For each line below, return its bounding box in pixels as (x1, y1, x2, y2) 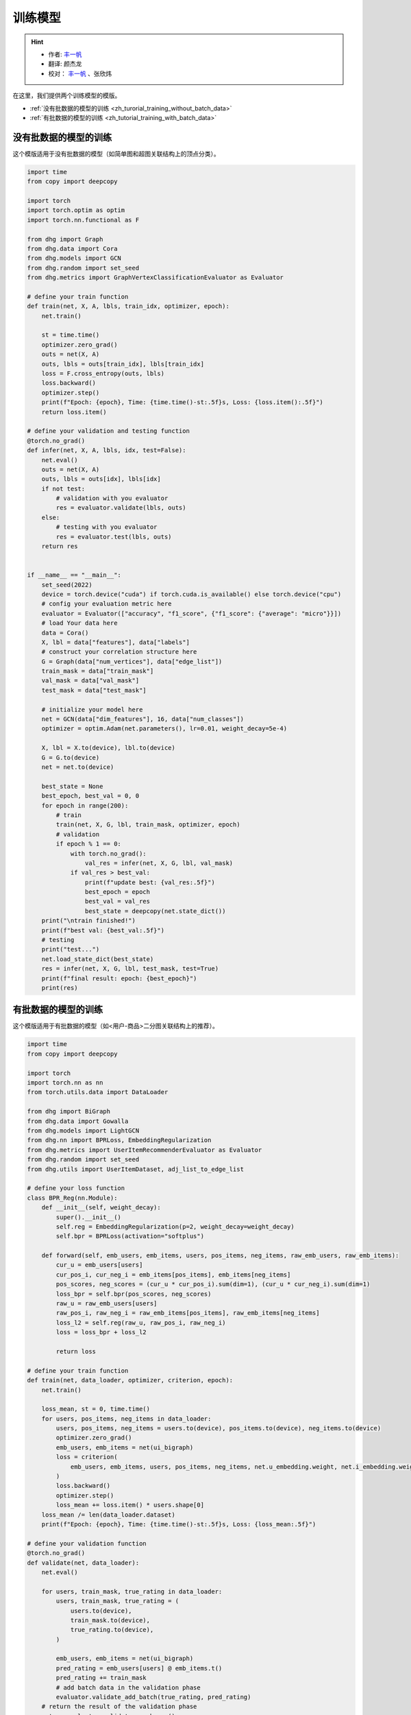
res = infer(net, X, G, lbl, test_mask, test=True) (41, 965, 219, 973)
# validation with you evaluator (55, 495, 169, 502)
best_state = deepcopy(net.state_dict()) (84, 907, 226, 915)
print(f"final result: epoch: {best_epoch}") (41, 974, 197, 982)
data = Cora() (41, 628, 89, 637)
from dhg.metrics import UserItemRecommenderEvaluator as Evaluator (27, 1146, 262, 1154)
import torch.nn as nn (27, 1079, 103, 1087)
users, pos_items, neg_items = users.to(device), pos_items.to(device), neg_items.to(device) (55, 1424, 382, 1432)
